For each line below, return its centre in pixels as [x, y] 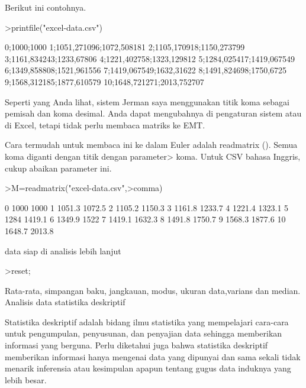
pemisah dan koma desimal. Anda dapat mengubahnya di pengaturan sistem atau [153, 113]
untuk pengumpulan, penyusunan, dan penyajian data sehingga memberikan [144, 333]
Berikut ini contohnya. [46, 7]
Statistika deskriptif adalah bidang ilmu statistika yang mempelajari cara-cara [147, 321]
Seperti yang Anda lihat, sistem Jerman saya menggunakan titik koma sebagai [147, 101]
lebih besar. [26, 379]
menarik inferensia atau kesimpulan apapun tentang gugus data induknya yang [148, 368]
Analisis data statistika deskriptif [65, 302]
